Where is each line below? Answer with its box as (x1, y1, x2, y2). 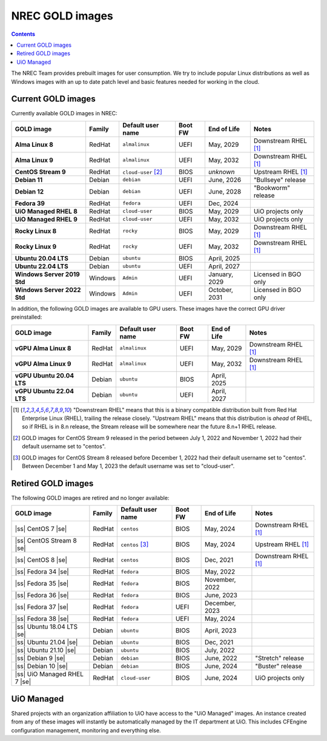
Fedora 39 (15, 199, 45, 208)
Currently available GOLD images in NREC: (11, 110, 117, 117)
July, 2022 (204, 646, 236, 655)
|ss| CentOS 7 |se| (15, 525, 67, 533)
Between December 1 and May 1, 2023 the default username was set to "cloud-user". (22, 462, 235, 470)
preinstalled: (11, 313, 42, 321)
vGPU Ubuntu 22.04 (15, 387, 74, 395)
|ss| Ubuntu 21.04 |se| (15, 638, 78, 646)
